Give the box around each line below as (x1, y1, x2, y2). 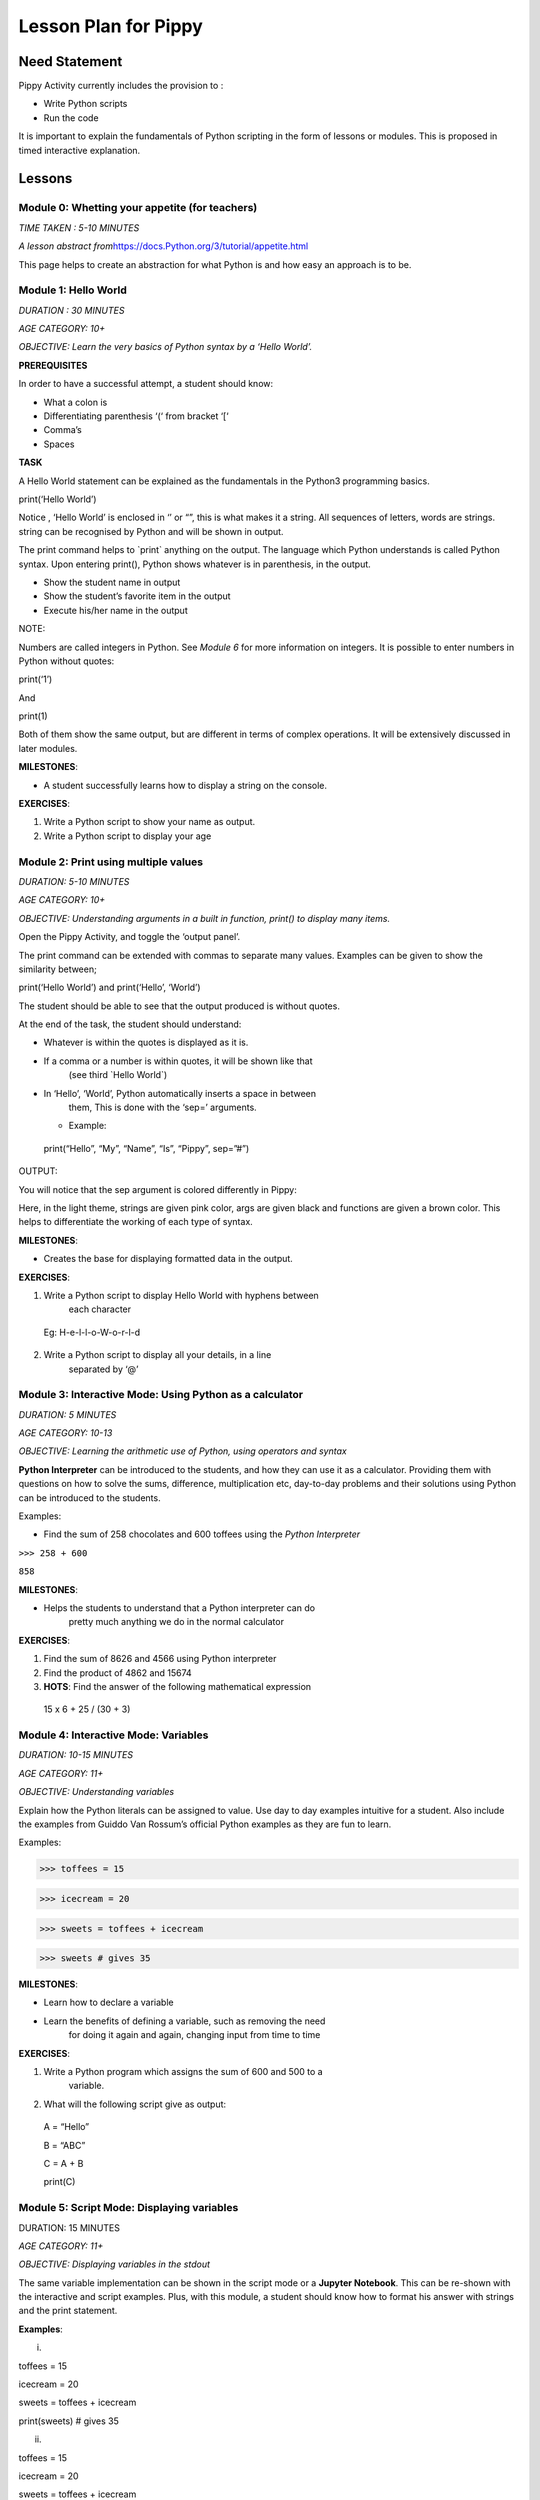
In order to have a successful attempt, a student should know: (18, 378, 274, 390)
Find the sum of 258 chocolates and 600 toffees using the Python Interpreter (43, 1528, 361, 1540)
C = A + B (43, 2157, 84, 2169)
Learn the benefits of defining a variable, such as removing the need (43, 2015, 326, 2027)
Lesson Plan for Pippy (18, 15, 204, 37)
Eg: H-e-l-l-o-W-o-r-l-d (43, 1326, 141, 1338)
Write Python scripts (43, 98, 128, 110)
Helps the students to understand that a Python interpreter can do (43, 1601, 315, 1614)
